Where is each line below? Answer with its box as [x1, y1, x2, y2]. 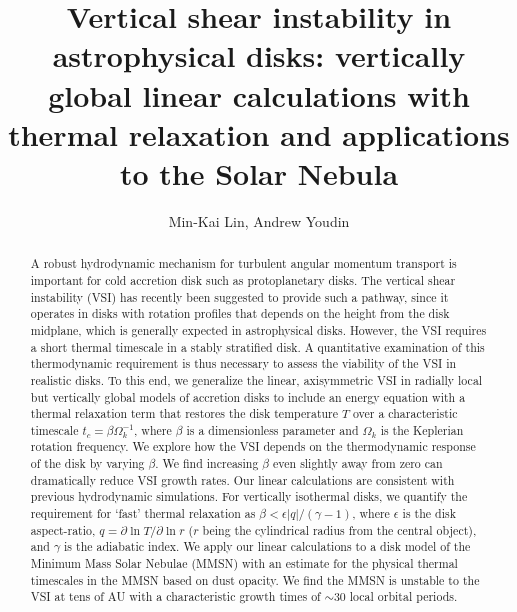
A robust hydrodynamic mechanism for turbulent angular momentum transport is [30, 255, 457, 272]
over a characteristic [352, 405, 458, 422]
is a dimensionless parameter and [186, 421, 359, 438]
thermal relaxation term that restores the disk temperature [30, 405, 339, 422]
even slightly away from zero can [273, 455, 443, 472]
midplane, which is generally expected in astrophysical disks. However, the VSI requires [30, 321, 487, 338]
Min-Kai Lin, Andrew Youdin [168, 210, 350, 231]
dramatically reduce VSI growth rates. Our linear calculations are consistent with [30, 471, 455, 488]
